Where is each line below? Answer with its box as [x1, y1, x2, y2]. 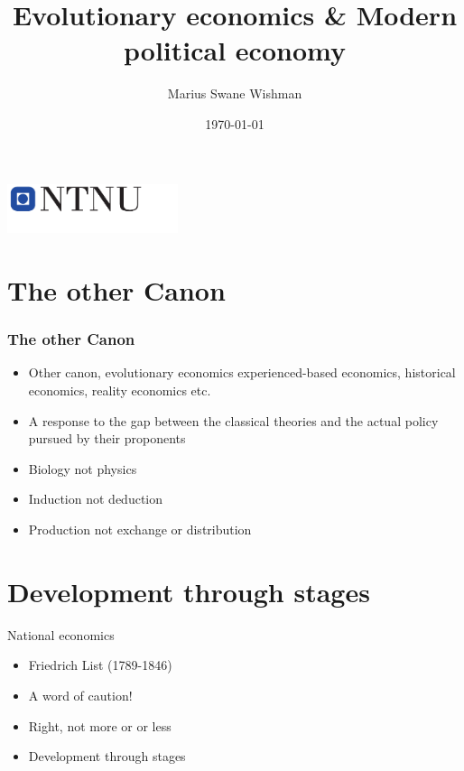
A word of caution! [28, 685, 133, 704]
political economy [124, 32, 346, 69]
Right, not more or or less [28, 716, 172, 735]
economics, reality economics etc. [28, 381, 211, 400]
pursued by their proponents [28, 429, 186, 448]
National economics [7, 625, 115, 644]
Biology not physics [28, 459, 137, 478]
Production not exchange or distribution [28, 520, 252, 538]
